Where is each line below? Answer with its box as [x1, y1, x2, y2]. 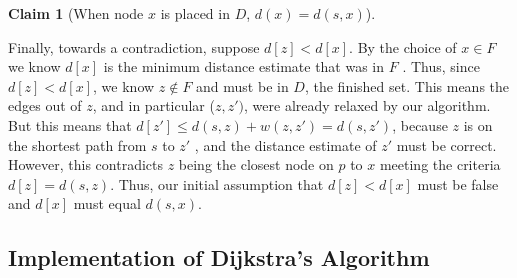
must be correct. [396, 134, 497, 155]
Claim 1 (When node [8, 3, 144, 23]
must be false [417, 173, 499, 194]
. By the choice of [349, 36, 457, 57]
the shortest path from [8, 134, 147, 155]
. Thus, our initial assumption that [110, 173, 324, 194]
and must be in [196, 75, 289, 96]
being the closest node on [178, 154, 334, 175]
